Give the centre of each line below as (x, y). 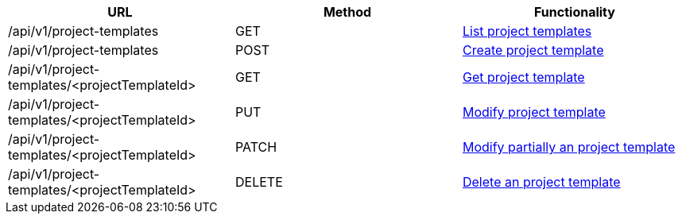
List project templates (527, 31)
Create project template (533, 50)
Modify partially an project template (569, 147)
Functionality (575, 12)
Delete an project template (541, 182)
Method (347, 12)
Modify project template (534, 112)
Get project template (523, 77)
